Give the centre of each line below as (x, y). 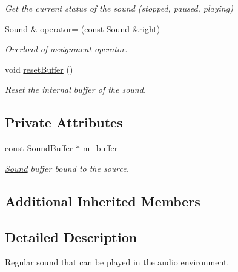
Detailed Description (71, 236)
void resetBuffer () (39, 69)
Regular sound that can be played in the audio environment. (117, 262)
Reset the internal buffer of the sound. (76, 90)
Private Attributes (64, 122)
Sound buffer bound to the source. (67, 168)
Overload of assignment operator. (66, 49)
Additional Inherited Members (103, 201)
